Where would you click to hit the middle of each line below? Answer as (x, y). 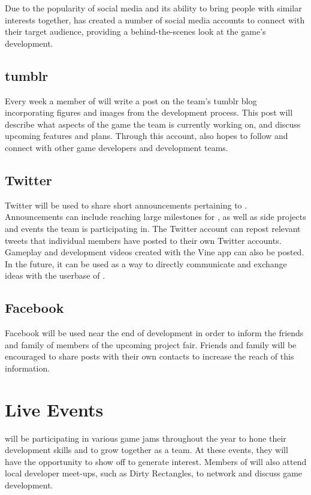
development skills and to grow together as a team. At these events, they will (147, 450)
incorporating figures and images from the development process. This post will (149, 112)
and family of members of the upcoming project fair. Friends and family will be (151, 344)
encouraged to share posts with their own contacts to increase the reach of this (150, 356)
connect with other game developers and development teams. (117, 147)
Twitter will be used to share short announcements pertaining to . (126, 205)
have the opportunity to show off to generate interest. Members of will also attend (156, 461)
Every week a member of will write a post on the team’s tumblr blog (131, 100)
